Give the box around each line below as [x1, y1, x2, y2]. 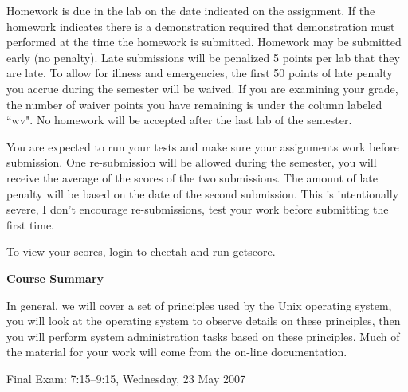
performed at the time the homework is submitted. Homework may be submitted [6, 33, 402, 50]
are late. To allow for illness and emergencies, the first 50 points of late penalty [6, 65, 393, 81]
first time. [6, 216, 55, 233]
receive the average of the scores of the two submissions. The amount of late [6, 169, 378, 186]
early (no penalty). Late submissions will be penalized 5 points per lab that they [6, 49, 400, 65]
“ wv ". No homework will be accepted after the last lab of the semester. [6, 112, 352, 128]
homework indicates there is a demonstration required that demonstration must [6, 18, 395, 34]
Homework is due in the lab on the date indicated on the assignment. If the [6, 2, 375, 18]
